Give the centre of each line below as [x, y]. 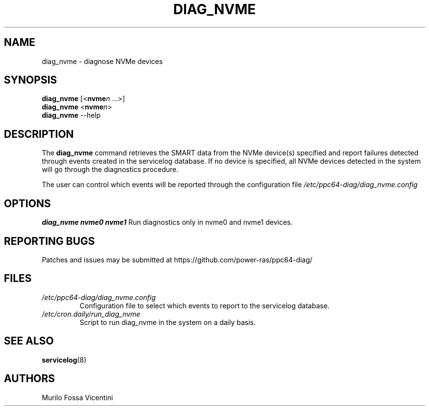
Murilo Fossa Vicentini [77, 397]
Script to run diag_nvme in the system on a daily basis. [168, 322]
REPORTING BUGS [49, 241]
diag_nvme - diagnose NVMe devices [102, 61]
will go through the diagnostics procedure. [110, 170]
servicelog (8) [64, 360]
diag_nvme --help [71, 115]
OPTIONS [27, 203]
